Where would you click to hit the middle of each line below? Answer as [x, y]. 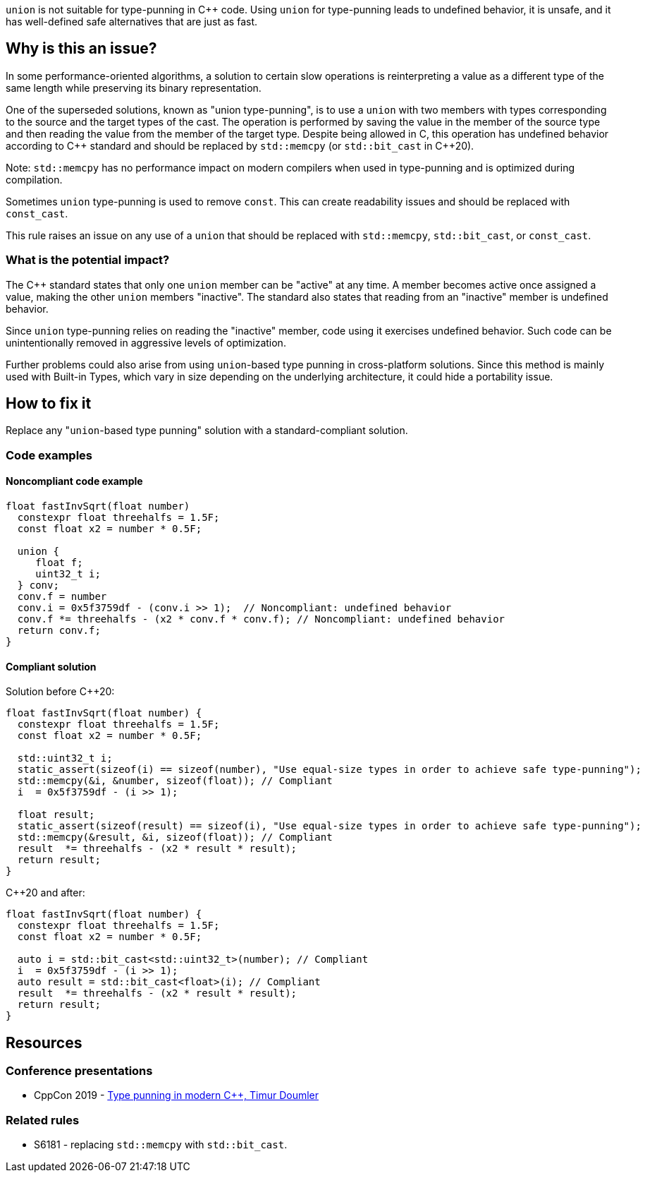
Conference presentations [79, 1071]
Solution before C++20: [60, 692]
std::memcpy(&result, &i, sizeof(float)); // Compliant [175, 837]
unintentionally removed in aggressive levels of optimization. [146, 342]
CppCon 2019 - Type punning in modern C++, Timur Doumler [177, 1095]
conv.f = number [62, 597]
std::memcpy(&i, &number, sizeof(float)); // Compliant [175, 781]
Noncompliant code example [74, 481]
